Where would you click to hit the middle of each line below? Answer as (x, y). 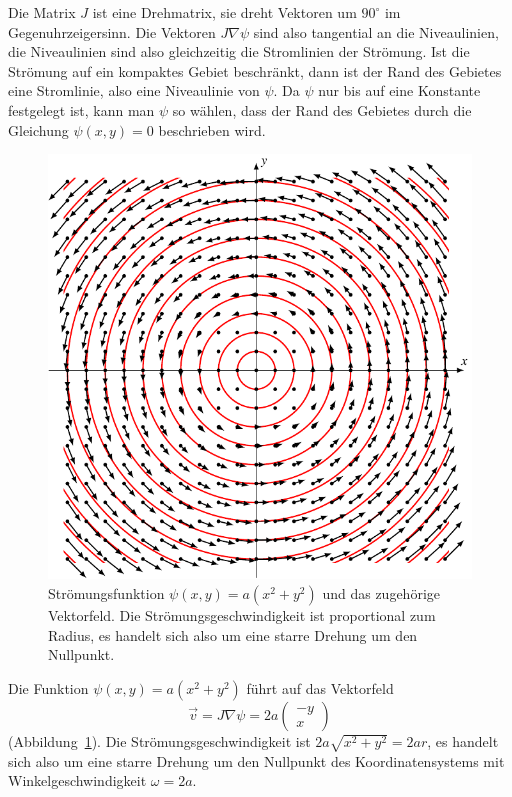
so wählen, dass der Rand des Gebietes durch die (322, 109)
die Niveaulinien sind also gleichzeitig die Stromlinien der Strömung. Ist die (239, 51)
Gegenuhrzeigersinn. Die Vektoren (112, 31)
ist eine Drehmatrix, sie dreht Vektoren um (224, 12)
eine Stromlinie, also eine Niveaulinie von (134, 90)
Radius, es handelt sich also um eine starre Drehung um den (233, 634)
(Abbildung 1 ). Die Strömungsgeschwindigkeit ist (159, 740)
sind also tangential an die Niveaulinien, (376, 31)
